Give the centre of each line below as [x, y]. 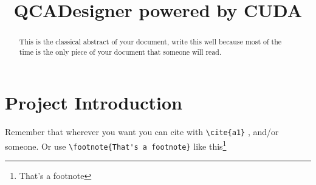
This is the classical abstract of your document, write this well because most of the [150, 42]
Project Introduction [94, 103]
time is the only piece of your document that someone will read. [120, 51]
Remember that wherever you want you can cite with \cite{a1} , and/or [142, 132]
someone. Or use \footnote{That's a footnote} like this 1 [116, 145]
